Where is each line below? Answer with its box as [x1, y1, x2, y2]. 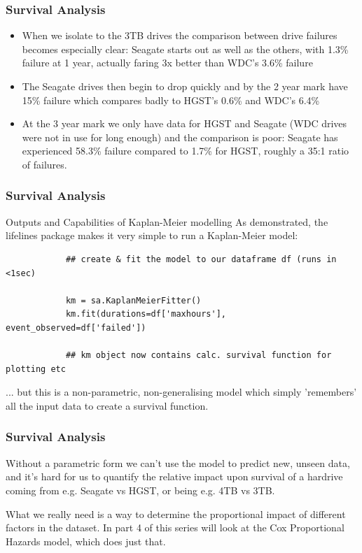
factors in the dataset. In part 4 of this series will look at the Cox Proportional [6, 520, 344, 535]
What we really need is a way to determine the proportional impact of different [6, 506, 346, 521]
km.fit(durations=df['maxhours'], [65, 309, 226, 319]
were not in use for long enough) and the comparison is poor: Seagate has [22, 129, 338, 144]
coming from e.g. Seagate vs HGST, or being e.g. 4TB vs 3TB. [6, 482, 275, 497]
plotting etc [6, 364, 66, 374]
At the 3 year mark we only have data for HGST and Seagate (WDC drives [22, 116, 347, 131]
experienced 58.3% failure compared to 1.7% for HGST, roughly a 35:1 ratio [22, 143, 349, 158]
